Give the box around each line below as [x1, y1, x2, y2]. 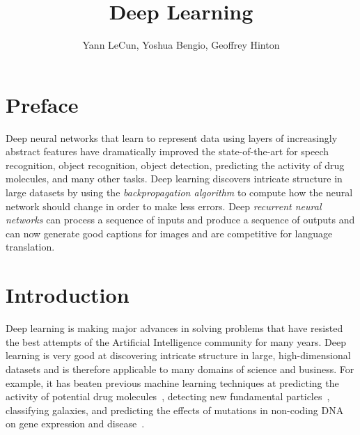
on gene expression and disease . [6, 416, 145, 431]
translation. [6, 239, 55, 254]
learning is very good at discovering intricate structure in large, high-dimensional [6, 348, 351, 363]
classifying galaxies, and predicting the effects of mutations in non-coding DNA [6, 402, 344, 417]
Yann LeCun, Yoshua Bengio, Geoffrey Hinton [82, 38, 280, 52]
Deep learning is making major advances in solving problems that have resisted [6, 321, 343, 335]
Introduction [6, 280, 130, 309]
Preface [6, 90, 79, 118]
